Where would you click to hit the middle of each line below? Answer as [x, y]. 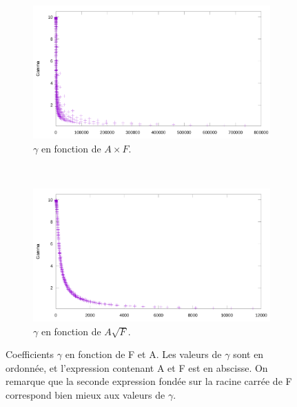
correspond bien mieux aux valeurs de [85, 395]
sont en [248, 354]
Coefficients [30, 354]
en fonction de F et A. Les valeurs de [143, 354]
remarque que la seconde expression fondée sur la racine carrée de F [149, 381]
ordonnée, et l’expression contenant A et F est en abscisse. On [137, 367]
